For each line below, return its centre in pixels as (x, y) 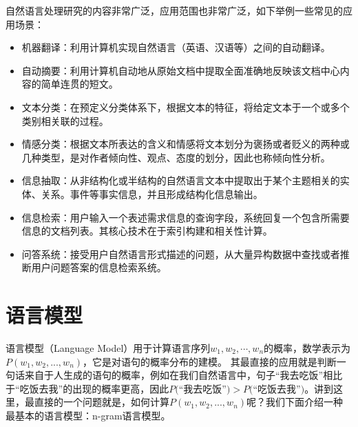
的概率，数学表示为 (307, 348)
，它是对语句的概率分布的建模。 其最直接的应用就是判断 (210, 361)
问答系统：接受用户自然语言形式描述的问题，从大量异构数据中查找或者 (181, 254)
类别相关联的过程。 (65, 120)
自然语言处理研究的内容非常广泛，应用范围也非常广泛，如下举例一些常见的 (174, 10)
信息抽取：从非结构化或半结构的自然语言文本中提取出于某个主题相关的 (181, 180)
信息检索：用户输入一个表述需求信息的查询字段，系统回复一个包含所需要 (186, 217)
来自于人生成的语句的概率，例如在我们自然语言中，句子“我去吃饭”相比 (183, 375)
